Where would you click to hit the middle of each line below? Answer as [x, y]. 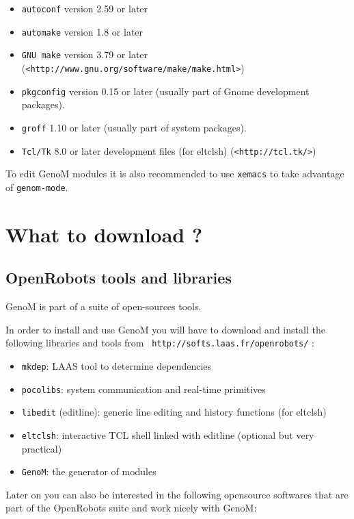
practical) [42, 448]
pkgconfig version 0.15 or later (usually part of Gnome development [165, 91]
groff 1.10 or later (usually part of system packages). [134, 127]
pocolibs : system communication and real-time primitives [144, 389]
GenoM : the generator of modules [89, 471]
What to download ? [104, 234]
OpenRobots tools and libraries [119, 278]
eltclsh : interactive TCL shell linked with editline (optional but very [168, 434]
